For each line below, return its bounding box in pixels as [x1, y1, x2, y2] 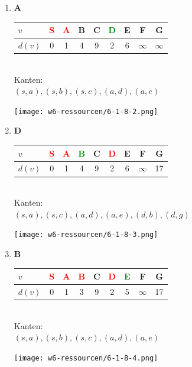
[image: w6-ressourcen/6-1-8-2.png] [14, 107, 158, 116]
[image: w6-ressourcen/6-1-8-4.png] [14, 353, 158, 362]
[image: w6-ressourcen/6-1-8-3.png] [14, 230, 158, 239]
